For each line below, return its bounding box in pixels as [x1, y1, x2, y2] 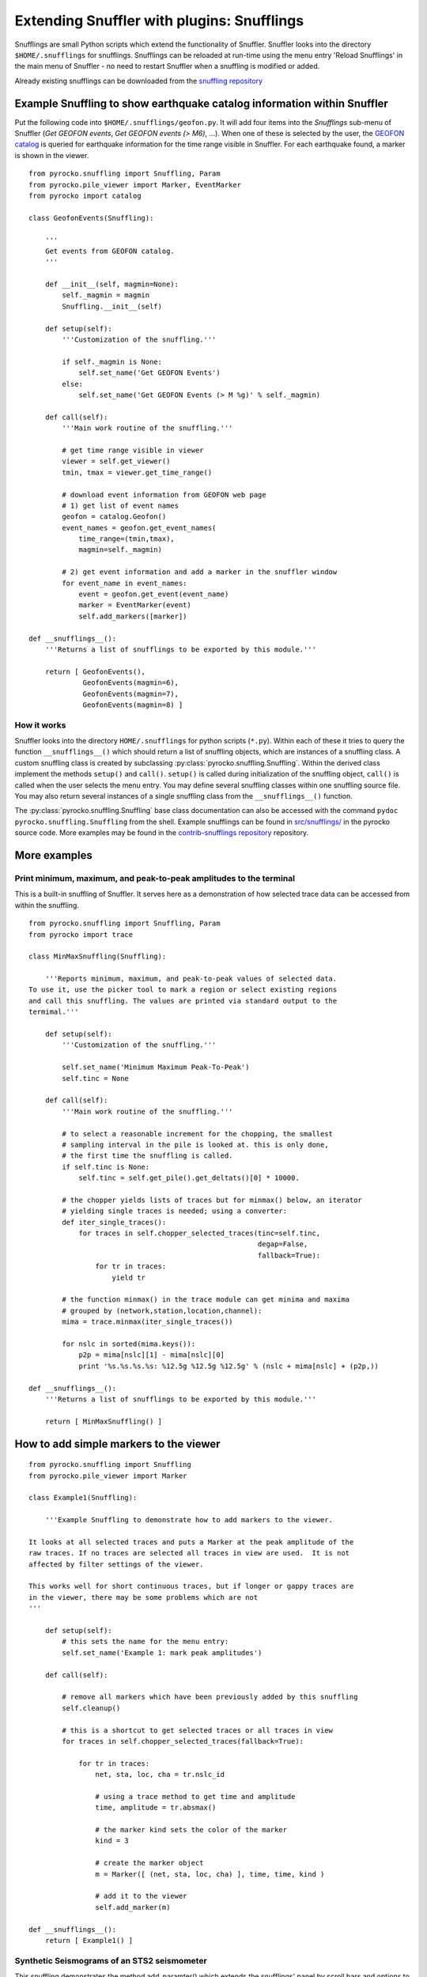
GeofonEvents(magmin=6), [82, 679, 179, 687]
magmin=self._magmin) [78, 546, 162, 554]
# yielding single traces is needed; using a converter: [62, 1207, 288, 1215]
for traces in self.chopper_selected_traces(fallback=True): [62, 1737, 304, 1745]
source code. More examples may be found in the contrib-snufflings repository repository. [14, 828, 309, 837]
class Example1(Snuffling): [28, 1493, 138, 1503]
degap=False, [257, 1240, 308, 1249]
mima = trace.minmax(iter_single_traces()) [62, 1317, 233, 1326]
